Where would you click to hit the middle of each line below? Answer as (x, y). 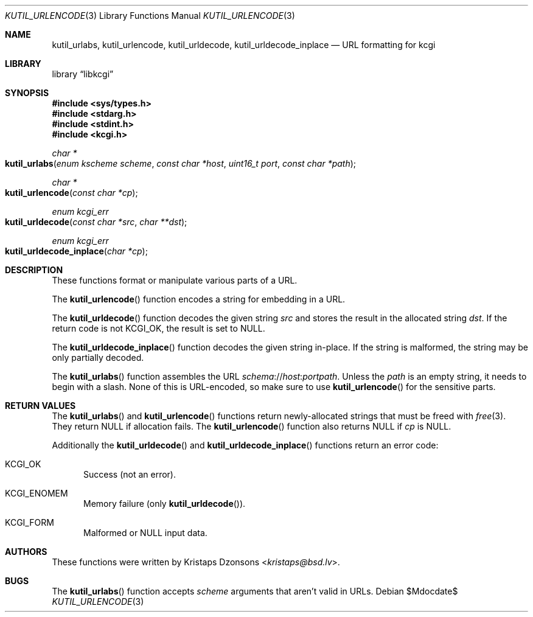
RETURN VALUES (40, 406)
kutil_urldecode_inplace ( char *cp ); (76, 251)
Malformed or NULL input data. (145, 533)
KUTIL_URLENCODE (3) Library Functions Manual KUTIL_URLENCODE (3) (150, 16)
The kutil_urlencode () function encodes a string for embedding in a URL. (199, 299)
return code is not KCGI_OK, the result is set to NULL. (159, 328)
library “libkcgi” (83, 74)
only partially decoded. (98, 357)
